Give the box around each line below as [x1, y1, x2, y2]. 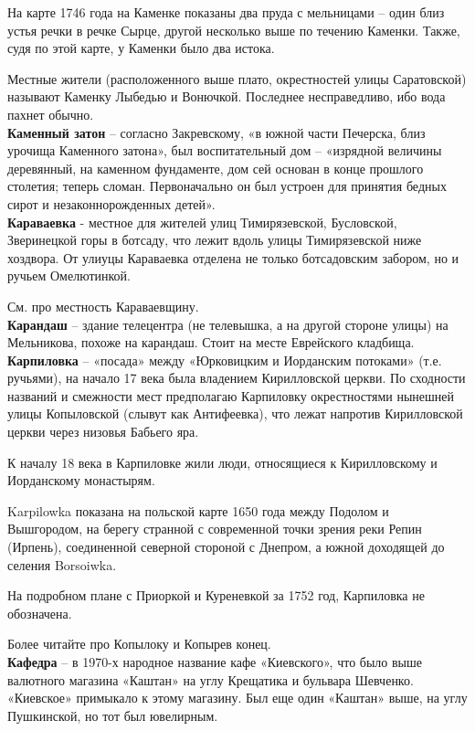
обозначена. [7, 603, 72, 622]
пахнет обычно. [7, 104, 94, 123]
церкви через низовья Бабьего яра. [7, 422, 199, 441]
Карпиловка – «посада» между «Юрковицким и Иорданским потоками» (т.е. [7, 350, 442, 369]
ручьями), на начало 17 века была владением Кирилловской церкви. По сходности [7, 368, 466, 387]
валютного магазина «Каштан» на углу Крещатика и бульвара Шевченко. [7, 670, 414, 689]
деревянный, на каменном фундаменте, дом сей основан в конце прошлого [7, 158, 424, 177]
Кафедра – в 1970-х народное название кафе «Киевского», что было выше [7, 652, 422, 671]
